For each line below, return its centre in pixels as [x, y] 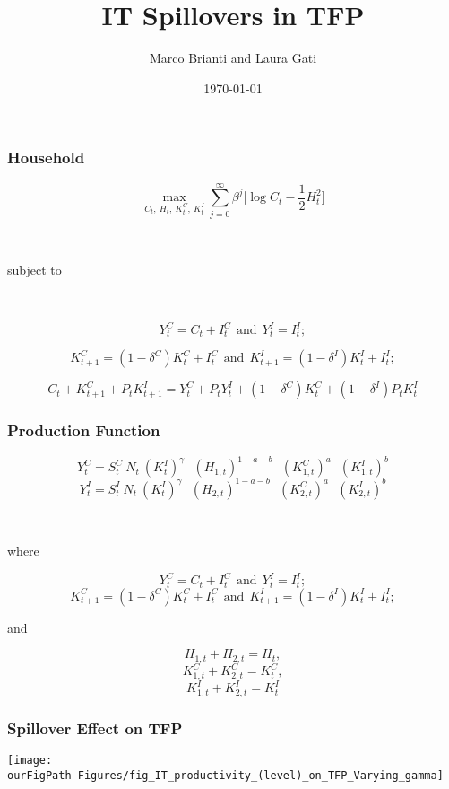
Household [46, 158]
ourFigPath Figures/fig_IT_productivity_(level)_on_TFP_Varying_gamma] [225, 775]
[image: [30, 760]
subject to [35, 270]
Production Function [84, 430]
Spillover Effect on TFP [95, 728]
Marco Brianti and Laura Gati [233, 58]
